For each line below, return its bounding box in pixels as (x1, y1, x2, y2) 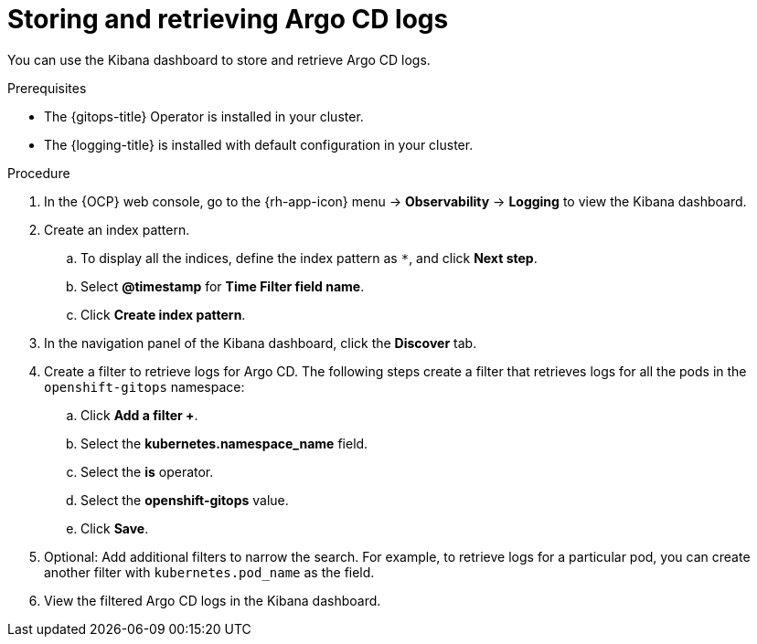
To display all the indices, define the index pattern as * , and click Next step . (80, 249, 538, 266)
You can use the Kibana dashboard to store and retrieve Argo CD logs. (7, 51, 431, 68)
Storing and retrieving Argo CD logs (7, 4, 449, 35)
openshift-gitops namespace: (44, 378, 245, 395)
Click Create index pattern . (80, 306, 246, 322)
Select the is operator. (80, 463, 214, 480)
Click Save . (80, 520, 149, 536)
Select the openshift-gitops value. (80, 491, 289, 508)
